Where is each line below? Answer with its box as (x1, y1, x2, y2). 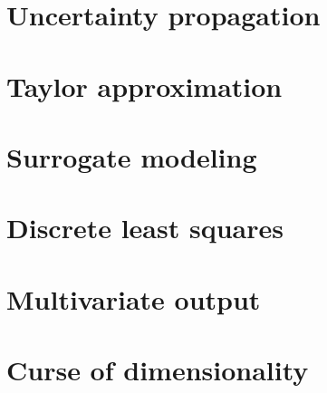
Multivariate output (6, 280, 261, 317)
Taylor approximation (6, 67, 283, 104)
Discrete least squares (6, 209, 284, 246)
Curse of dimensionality (6, 351, 309, 388)
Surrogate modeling (6, 138, 257, 175)
